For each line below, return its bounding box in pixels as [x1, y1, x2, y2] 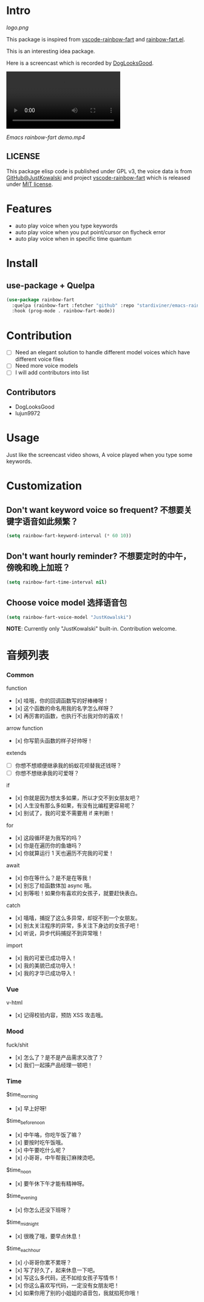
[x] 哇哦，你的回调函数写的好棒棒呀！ [15, 696, 109, 704]
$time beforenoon [6, 1117, 46, 1126]
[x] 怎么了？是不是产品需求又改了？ [15, 1053, 104, 1061]
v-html [6, 999, 23, 1006]
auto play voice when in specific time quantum [15, 235, 132, 242]
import [6, 942, 23, 949]
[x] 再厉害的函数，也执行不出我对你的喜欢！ [15, 712, 125, 720]
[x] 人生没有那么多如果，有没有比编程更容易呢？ [15, 802, 135, 809]
